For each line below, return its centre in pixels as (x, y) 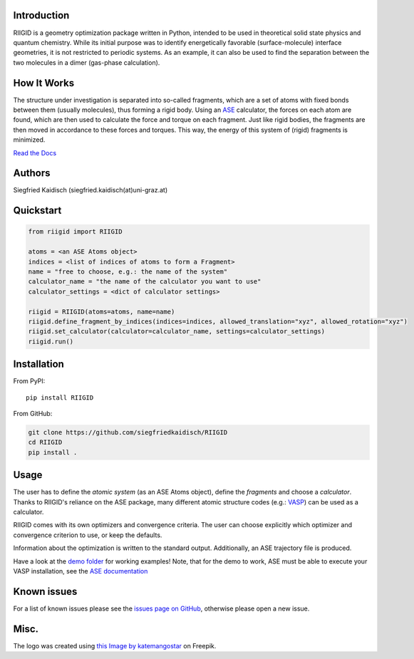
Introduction (41, 15)
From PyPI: (29, 381)
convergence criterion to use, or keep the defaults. (88, 535)
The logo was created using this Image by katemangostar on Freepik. (115, 645)
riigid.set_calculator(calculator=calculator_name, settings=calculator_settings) (177, 332)
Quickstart (37, 211)
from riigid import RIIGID (75, 232)
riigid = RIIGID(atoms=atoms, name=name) (102, 311)
